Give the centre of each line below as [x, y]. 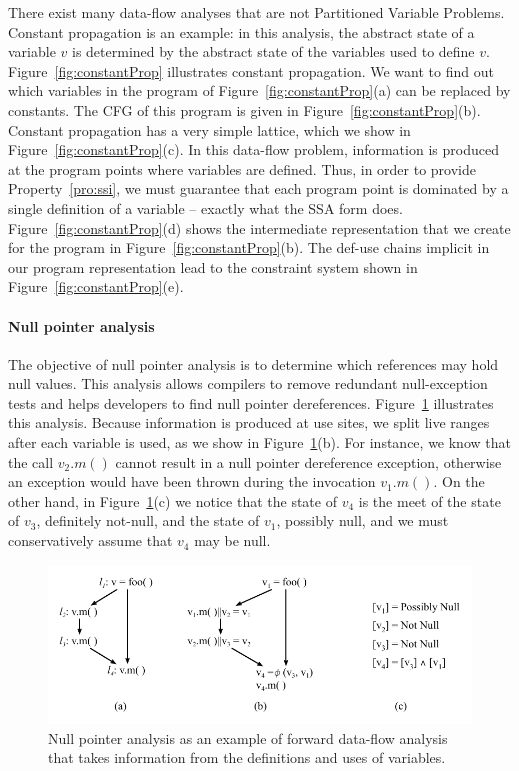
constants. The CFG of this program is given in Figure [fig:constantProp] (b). [244, 109]
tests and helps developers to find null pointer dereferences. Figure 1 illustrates [251, 402]
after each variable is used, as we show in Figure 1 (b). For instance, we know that [259, 442]
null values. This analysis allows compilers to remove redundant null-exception [248, 383]
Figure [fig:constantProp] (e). [96, 286]
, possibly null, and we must [362, 520]
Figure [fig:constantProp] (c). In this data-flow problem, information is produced [253, 149]
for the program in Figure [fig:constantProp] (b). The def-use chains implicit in [249, 247]
